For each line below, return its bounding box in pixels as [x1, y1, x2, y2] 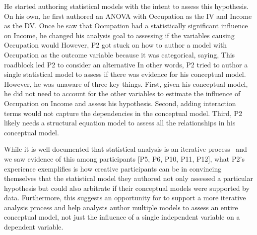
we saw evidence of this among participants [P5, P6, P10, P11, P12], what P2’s [4, 153, 245, 164]
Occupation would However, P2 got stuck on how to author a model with [4, 40, 227, 50]
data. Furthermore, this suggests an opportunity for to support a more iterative [4, 192, 246, 203]
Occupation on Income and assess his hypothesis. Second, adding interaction [4, 98, 236, 108]
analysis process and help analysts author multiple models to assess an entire [4, 202, 238, 212]
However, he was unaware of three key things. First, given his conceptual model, [4, 78, 248, 89]
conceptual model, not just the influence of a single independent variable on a [4, 212, 240, 222]
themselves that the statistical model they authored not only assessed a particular [4, 173, 253, 183]
